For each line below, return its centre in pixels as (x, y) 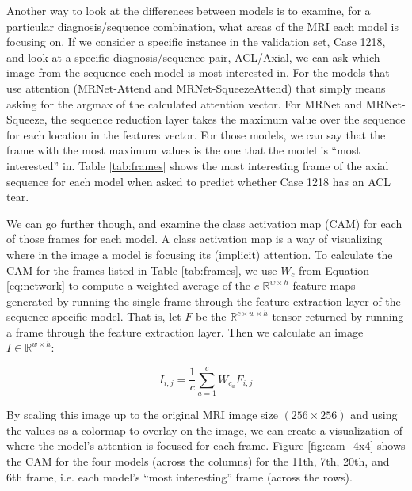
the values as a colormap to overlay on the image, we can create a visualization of (204, 430)
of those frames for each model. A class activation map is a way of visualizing (195, 239)
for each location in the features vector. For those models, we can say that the (196, 134)
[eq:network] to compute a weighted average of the (129, 285)
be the (211, 316)
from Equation (334, 270)
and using (374, 415)
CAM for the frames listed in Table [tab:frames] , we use (142, 270)
